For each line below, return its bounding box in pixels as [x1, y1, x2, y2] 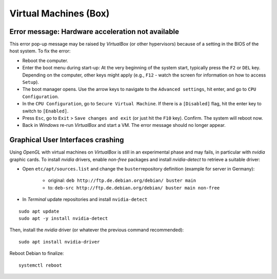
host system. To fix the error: [9, 48, 71, 54]
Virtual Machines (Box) [9, 8, 110, 19]
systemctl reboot [18, 262, 62, 268]
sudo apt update [18, 208, 60, 214]
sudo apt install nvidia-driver [18, 239, 100, 245]
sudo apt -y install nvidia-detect [18, 216, 108, 221]
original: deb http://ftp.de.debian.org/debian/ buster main [48, 177, 196, 183]
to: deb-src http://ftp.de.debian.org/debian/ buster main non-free [48, 184, 220, 191]
